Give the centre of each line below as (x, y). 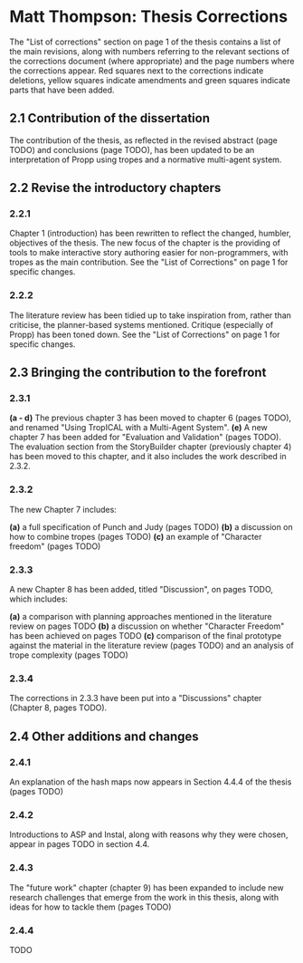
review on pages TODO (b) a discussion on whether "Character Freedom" (147, 626)
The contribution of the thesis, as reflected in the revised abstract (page (144, 140)
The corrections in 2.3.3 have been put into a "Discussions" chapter (136, 698)
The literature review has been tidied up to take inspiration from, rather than (151, 315)
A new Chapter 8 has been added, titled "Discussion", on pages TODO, (142, 590)
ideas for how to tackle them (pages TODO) (90, 907)
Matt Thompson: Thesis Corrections (148, 17)
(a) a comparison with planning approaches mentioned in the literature (141, 617)
